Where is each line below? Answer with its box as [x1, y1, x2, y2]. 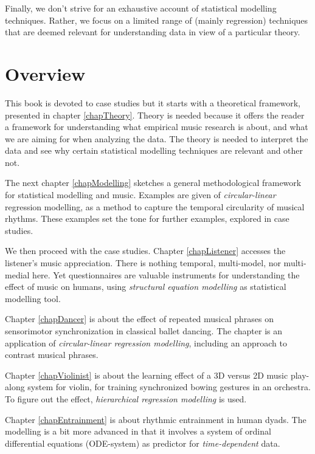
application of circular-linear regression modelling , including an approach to [5, 336, 287, 349]
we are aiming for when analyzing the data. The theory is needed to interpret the [5, 132, 308, 145]
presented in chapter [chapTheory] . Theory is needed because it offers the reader [5, 108, 305, 121]
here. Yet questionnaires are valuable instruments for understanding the [32, 268, 300, 281]
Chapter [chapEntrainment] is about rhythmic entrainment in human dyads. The [5, 413, 306, 425]
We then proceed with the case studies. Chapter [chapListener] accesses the [5, 244, 286, 257]
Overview [5, 61, 86, 86]
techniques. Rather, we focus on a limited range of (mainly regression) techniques [5, 13, 308, 26]
